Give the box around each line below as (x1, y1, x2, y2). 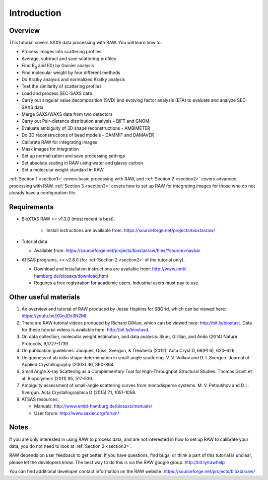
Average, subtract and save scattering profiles (21, 55, 116, 62)
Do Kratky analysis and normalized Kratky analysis (21, 77, 125, 82)
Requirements (9, 203, 54, 211)
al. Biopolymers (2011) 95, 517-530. (21, 375, 94, 381)
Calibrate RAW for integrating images (21, 139, 98, 145)
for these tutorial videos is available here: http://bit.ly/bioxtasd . (21, 326, 150, 332)
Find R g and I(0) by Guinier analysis (21, 63, 94, 70)
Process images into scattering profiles (21, 49, 102, 55)
